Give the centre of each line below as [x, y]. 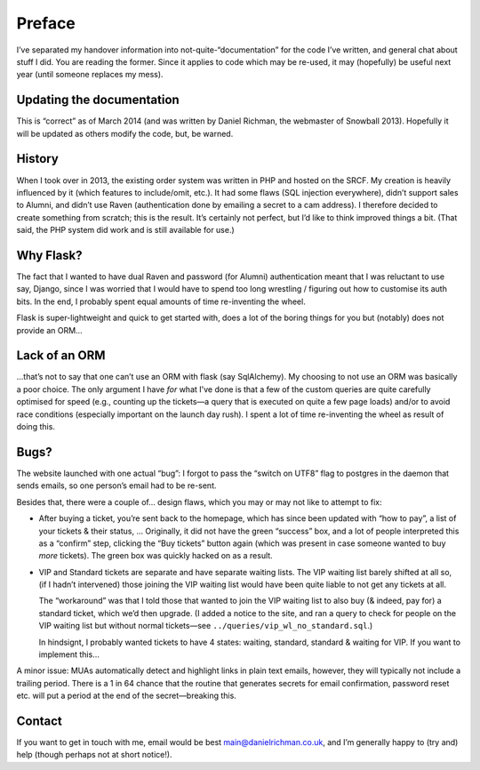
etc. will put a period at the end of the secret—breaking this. [127, 696]
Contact [39, 721]
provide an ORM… [50, 330]
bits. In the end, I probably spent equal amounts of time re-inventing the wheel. [161, 301]
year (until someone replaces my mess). [90, 75]
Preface [46, 23]
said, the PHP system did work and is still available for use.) [125, 230]
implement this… [69, 654]
